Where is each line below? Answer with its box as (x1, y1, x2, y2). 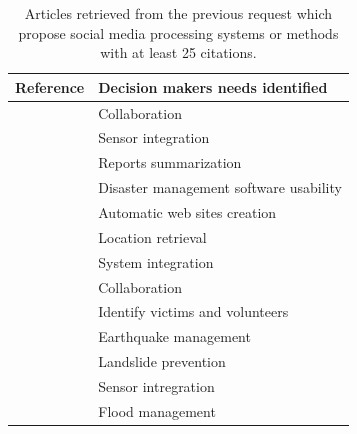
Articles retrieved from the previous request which (24, 3, 333, 23)
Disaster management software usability (98, 177, 342, 198)
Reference (15, 76, 85, 97)
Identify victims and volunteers (98, 301, 289, 322)
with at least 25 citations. (100, 42, 257, 63)
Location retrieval (98, 226, 207, 247)
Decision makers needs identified (98, 76, 328, 97)
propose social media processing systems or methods (18, 22, 339, 43)
